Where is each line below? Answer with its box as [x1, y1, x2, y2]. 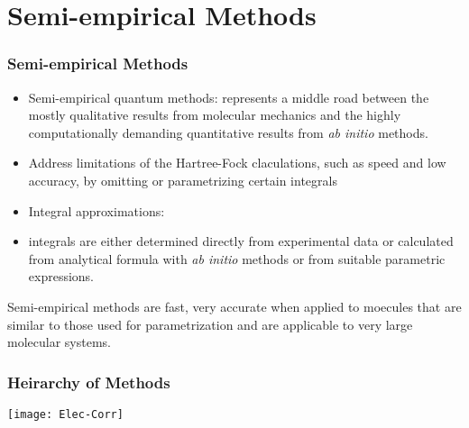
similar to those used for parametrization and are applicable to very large [7, 314, 413, 333]
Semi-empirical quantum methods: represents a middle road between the [28, 87, 429, 106]
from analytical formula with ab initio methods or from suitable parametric [28, 249, 446, 268]
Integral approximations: [28, 201, 165, 220]
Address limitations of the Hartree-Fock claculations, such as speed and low [28, 153, 446, 172]
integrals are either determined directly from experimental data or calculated [28, 232, 454, 250]
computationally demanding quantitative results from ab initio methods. [28, 123, 428, 141]
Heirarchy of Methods [7, 370, 170, 393]
